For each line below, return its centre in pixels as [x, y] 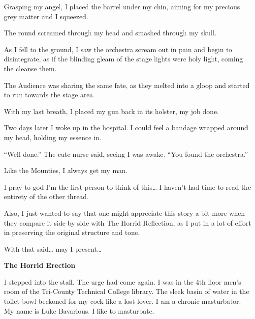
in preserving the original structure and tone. [72, 232]
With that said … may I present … [53, 248]
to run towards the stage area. [49, 95]
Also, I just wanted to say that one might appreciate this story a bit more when [125, 213]
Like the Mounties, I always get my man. [66, 170]
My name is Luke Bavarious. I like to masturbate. [79, 310]
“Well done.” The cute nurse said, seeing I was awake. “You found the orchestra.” [126, 154]
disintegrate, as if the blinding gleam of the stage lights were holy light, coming [124, 59]
